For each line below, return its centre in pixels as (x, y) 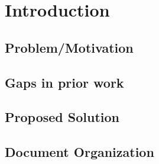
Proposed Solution (62, 117)
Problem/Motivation (69, 47)
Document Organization (79, 152)
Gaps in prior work (64, 82)
